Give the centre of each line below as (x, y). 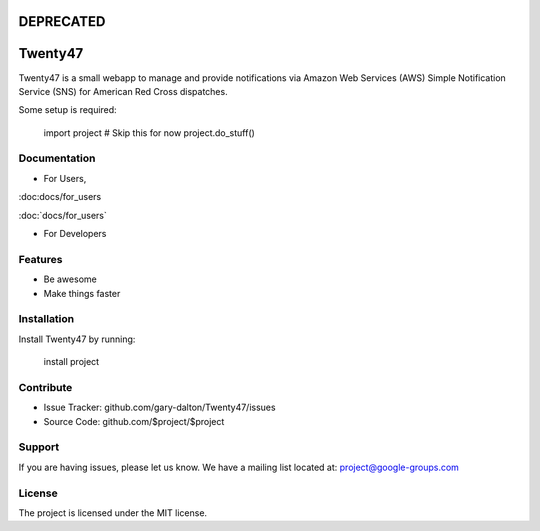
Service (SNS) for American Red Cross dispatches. (123, 91)
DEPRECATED (62, 21)
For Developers (75, 234)
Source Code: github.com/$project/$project (134, 421)
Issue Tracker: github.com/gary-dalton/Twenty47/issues (159, 407)
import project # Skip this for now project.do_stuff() (149, 132)
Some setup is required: (67, 110)
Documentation (57, 158)
